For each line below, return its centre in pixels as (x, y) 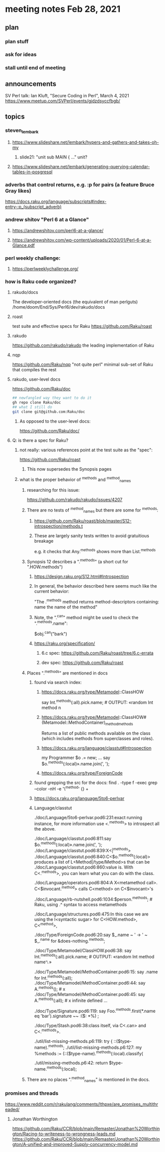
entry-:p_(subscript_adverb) (33, 207)
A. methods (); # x (50, 989)
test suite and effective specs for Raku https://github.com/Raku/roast (82, 326)
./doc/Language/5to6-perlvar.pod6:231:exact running (88, 818)
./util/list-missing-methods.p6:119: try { (73, 1041)
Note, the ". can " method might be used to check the (86, 617)
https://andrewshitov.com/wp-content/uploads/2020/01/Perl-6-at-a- (82, 240)
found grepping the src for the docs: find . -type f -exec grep (96, 783)
